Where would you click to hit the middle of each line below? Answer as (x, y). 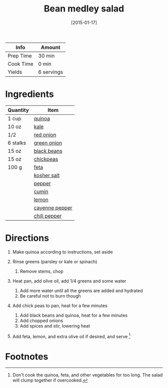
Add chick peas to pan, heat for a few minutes (60, 306)
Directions (27, 238)
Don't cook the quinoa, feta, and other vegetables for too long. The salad (87, 375)
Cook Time (20, 64)
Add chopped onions (41, 321)
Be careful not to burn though (50, 296)
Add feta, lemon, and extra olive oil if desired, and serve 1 (71, 336)
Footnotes (27, 356)
